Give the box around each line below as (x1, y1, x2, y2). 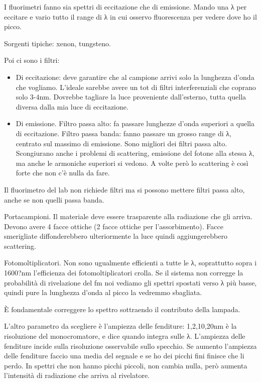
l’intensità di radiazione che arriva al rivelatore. (4, 370, 150, 380)
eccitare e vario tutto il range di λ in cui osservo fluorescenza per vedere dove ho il (4, 11, 257, 22)
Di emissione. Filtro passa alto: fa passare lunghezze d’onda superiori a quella (16, 118, 254, 129)
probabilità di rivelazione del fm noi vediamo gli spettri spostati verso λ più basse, (4, 277, 257, 288)
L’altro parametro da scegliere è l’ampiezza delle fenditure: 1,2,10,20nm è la (4, 321, 237, 331)
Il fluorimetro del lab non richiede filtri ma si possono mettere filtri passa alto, (4, 184, 245, 195)
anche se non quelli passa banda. (4, 194, 104, 205)
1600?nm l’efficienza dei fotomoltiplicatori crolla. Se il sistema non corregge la (4, 267, 243, 278)
